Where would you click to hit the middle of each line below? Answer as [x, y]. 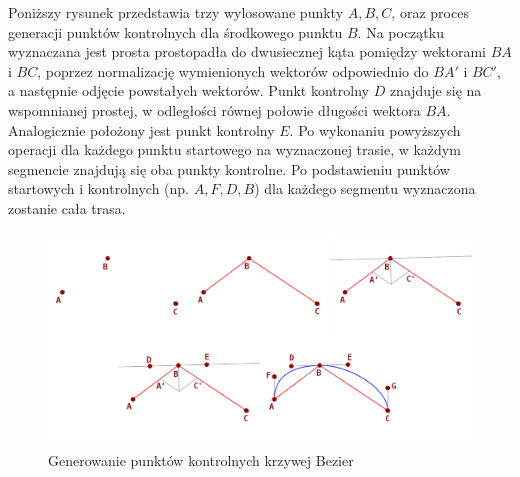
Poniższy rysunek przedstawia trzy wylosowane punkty [176, 12]
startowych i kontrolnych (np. [99, 188]
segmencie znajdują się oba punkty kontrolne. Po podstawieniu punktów [229, 168]
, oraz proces [430, 12]
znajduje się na [435, 90]
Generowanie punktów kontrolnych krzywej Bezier [201, 460]
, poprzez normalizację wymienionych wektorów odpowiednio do [233, 70]
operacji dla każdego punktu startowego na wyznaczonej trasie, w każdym [234, 149]
